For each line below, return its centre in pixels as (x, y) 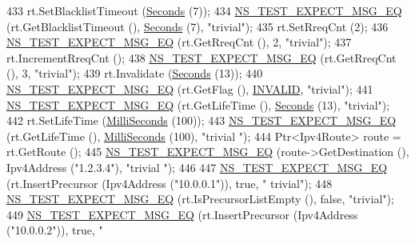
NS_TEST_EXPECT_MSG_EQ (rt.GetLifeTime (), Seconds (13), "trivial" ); (198, 104)
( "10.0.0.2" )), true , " (55, 230)
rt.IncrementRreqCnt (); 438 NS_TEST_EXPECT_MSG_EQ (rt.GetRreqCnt (202, 57)
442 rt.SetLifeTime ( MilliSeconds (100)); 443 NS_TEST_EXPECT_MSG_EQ (202, 120)
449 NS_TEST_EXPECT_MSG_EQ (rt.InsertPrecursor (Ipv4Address (182, 214)
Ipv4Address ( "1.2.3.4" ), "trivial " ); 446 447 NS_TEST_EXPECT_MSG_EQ (197, 167)
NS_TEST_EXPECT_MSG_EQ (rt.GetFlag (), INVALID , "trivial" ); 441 (190, 88)
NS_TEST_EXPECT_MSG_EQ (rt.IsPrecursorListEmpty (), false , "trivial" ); (200, 199)
